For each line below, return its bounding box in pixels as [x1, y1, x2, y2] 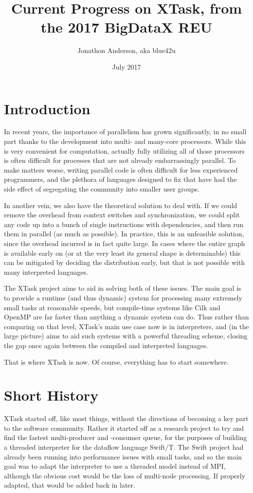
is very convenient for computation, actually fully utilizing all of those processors [4, 145, 245, 156]
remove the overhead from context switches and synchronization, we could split [4, 210, 240, 220]
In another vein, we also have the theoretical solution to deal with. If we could [4, 200, 237, 210]
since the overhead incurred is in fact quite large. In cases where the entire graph [4, 238, 245, 248]
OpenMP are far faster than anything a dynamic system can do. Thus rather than [4, 312, 249, 322]
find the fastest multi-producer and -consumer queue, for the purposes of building [4, 432, 247, 442]
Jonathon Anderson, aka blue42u [77, 45, 176, 55]
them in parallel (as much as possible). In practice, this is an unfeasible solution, [4, 229, 244, 239]
